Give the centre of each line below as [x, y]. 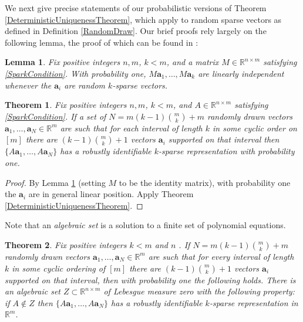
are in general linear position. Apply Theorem [111, 194]
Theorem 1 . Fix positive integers [66, 105]
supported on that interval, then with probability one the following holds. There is [150, 279]
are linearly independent [241, 73]
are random [85, 85]
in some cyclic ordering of [59, 268]
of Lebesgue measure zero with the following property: [199, 291]
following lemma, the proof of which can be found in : [102, 42]
